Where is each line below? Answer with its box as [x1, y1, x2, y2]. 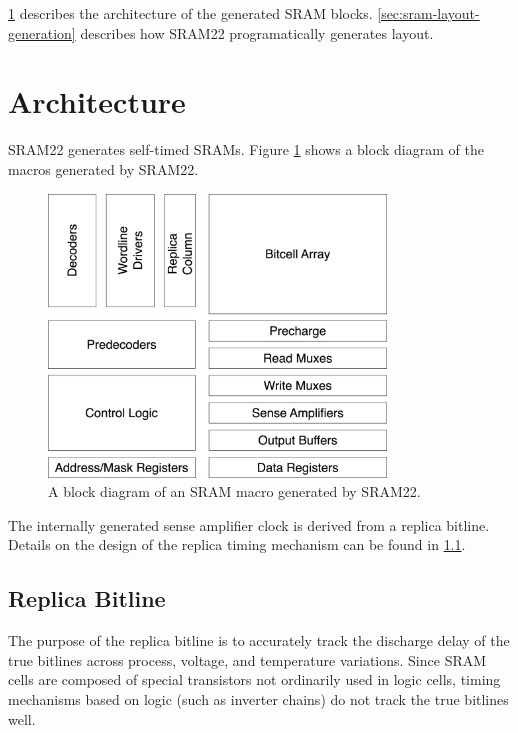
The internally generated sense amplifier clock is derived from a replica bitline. [8, 514, 490, 535]
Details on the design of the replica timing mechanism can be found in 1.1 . [8, 534, 466, 555]
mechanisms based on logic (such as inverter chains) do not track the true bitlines [8, 689, 509, 710]
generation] [8, 22, 76, 43]
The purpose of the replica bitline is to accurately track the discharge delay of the [8, 630, 510, 651]
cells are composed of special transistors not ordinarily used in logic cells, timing [8, 669, 501, 690]
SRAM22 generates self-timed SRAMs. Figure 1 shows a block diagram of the [8, 139, 484, 160]
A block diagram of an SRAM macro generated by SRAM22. [48, 481, 421, 502]
